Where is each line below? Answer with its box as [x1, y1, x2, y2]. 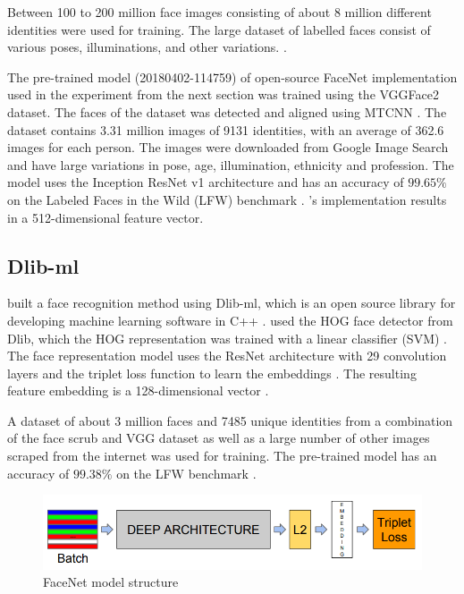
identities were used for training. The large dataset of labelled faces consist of [7, 20, 431, 38]
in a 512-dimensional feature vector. [7, 208, 204, 226]
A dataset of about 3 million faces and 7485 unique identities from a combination [7, 411, 453, 429]
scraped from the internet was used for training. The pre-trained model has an [7, 446, 437, 465]
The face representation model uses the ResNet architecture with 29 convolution [7, 346, 447, 365]
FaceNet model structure [43, 573, 179, 591]
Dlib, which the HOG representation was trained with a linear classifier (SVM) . [7, 328, 447, 347]
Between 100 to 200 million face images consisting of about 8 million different [7, 3, 432, 21]
